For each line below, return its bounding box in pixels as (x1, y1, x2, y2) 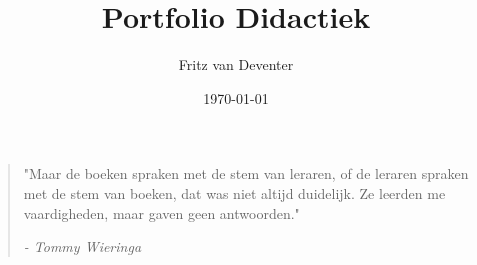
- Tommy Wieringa (23, 236, 142, 257)
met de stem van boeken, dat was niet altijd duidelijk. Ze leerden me (23, 182, 446, 203)
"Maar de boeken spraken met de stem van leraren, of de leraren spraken (23, 163, 469, 184)
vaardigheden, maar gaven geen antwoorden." (23, 202, 300, 223)
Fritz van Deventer (178, 54, 294, 75)
